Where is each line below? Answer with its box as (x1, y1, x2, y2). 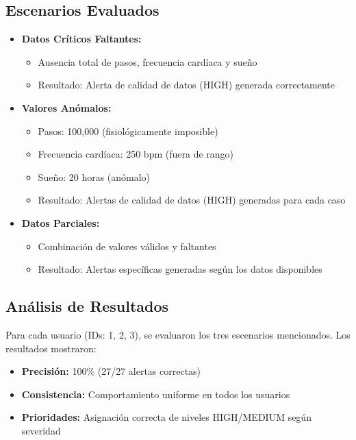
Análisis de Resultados (5, 295, 169, 317)
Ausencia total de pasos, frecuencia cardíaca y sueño (38, 54, 257, 69)
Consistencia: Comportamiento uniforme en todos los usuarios (21, 387, 290, 401)
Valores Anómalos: (21, 100, 112, 114)
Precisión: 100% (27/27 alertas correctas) (21, 364, 201, 378)
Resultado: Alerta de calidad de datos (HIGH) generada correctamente (38, 77, 335, 92)
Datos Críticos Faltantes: (21, 32, 142, 46)
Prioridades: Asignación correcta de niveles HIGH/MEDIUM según (21, 410, 311, 424)
